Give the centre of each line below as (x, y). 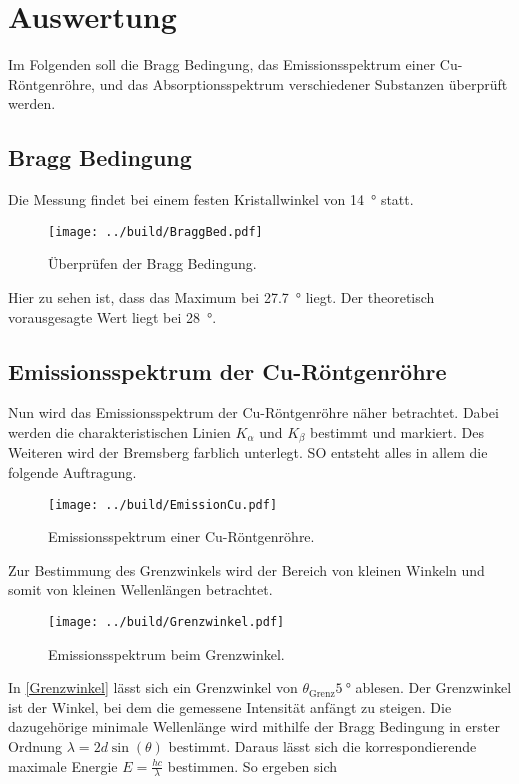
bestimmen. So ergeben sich (252, 765)
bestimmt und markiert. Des (397, 431)
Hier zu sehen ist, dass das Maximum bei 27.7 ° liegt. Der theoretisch (221, 296)
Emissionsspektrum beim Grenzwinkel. (166, 653)
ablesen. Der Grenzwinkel (433, 687)
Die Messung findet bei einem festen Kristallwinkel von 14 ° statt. (211, 199)
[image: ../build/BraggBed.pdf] (155, 231)
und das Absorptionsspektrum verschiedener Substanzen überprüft (303, 83)
